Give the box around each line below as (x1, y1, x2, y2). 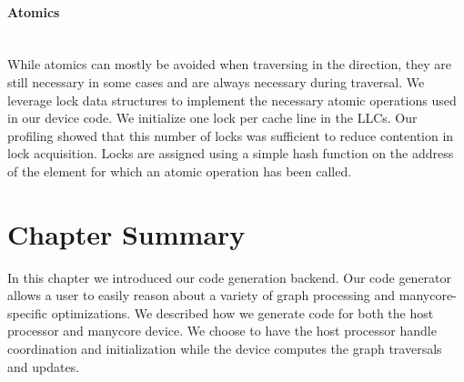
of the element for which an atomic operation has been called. (7, 161, 352, 180)
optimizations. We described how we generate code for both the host (51, 303, 434, 322)
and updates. (7, 357, 80, 376)
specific (7, 303, 48, 322)
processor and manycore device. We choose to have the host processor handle (7, 321, 437, 340)
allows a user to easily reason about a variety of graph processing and (7, 286, 396, 305)
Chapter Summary (7, 215, 246, 252)
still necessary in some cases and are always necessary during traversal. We (7, 72, 425, 91)
